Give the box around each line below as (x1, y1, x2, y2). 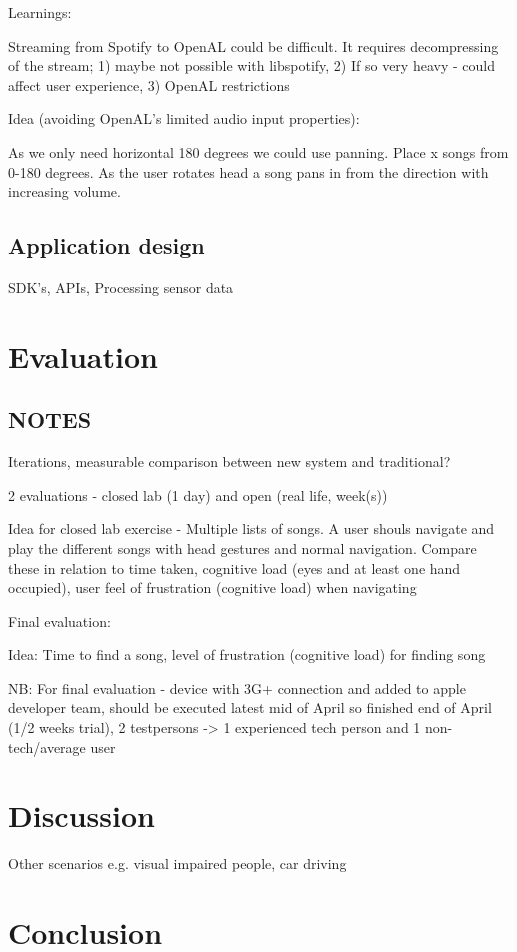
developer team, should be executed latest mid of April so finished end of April (8, 697, 492, 718)
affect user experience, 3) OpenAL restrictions (8, 74, 290, 95)
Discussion (8, 795, 155, 836)
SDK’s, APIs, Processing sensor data (8, 276, 234, 297)
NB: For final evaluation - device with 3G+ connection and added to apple (8, 677, 466, 698)
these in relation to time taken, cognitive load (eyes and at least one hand (8, 557, 461, 578)
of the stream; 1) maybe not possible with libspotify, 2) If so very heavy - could (8, 55, 495, 76)
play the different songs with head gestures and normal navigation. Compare (8, 537, 477, 558)
